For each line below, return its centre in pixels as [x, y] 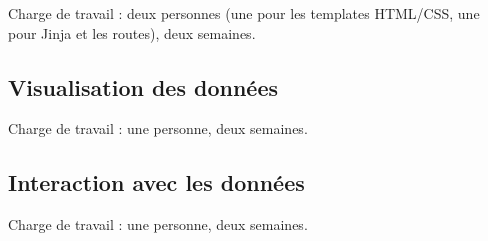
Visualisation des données [143, 86]
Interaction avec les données [156, 182]
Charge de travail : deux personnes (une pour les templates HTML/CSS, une [244, 13]
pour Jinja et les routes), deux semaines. [132, 32]
